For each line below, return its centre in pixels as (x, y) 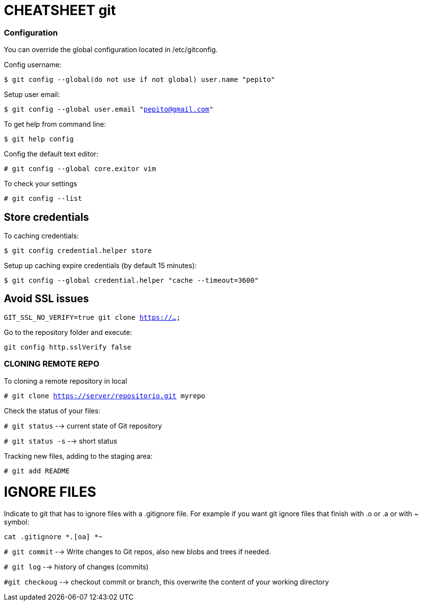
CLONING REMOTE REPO (52, 364)
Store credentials (47, 217)
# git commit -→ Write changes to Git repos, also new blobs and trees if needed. (137, 552)
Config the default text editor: (51, 154)
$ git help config (39, 139)
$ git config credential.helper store (78, 250)
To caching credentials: (41, 235)
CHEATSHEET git (60, 10)
